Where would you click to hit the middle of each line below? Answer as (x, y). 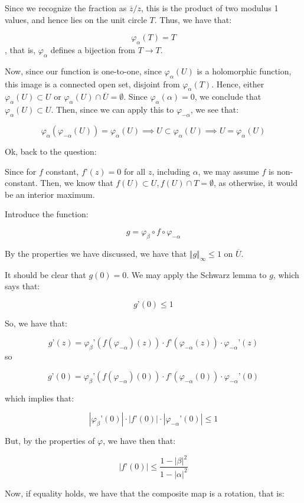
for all (135, 171)
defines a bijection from (93, 49)
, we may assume (228, 171)
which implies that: (40, 398)
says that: (22, 286)
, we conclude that (228, 97)
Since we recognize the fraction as (66, 8)
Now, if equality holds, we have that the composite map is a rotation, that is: (145, 493)
